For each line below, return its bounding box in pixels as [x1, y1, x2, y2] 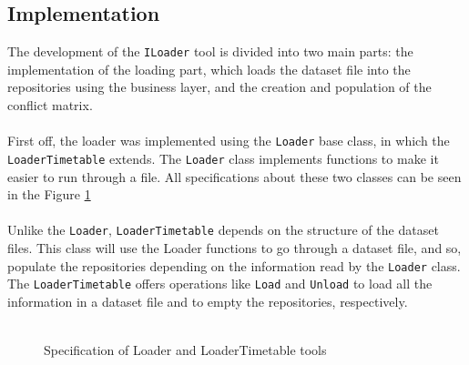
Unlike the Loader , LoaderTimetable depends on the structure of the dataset [7, 220, 439, 239]
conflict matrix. [7, 96, 93, 115]
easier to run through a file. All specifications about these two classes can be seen [7, 167, 462, 186]
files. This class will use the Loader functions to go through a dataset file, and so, [7, 238, 462, 257]
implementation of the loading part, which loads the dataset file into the [7, 59, 411, 78]
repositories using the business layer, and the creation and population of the [7, 77, 432, 96]
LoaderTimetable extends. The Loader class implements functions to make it [7, 148, 439, 167]
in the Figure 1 [7, 185, 91, 204]
